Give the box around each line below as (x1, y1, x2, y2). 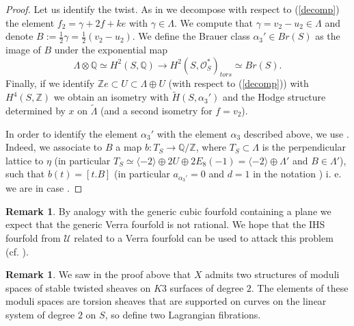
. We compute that (174, 15, 253, 29)
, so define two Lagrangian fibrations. (105, 308, 261, 322)
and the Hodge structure (223, 90, 326, 104)
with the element (156, 126, 228, 140)
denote (5, 29, 33, 43)
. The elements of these (251, 280, 349, 294)
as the (315, 29, 340, 43)
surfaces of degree (169, 280, 244, 294)
